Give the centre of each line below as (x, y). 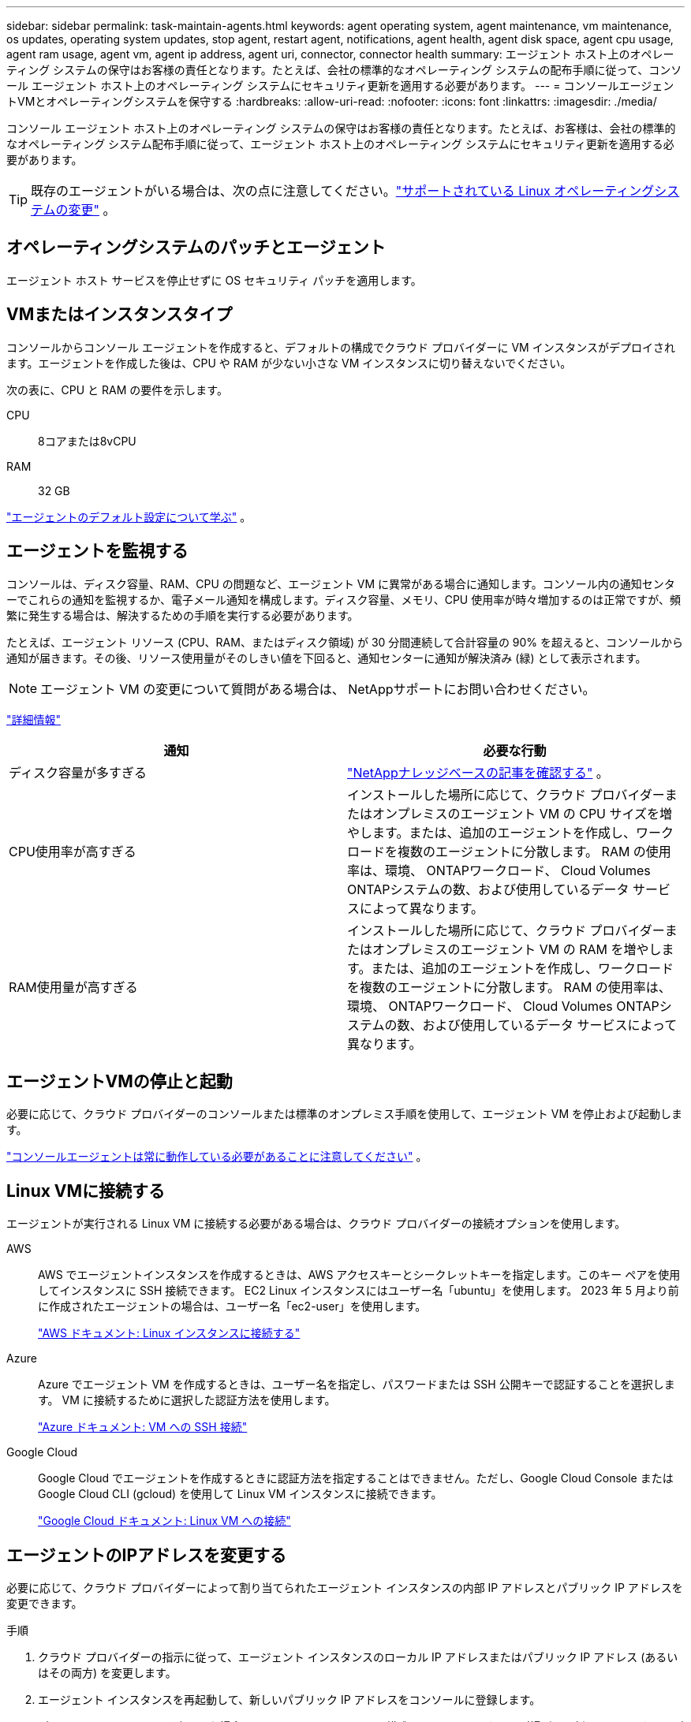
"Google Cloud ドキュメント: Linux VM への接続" (164, 1521)
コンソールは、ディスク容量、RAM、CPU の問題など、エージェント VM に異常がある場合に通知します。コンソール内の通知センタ (341, 583)
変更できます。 (45, 1604)
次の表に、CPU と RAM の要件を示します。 (117, 389)
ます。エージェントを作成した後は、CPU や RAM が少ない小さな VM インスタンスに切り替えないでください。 (289, 363)
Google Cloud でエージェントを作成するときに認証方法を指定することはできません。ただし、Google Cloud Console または (356, 1478)
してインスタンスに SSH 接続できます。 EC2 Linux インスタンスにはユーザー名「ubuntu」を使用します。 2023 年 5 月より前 (359, 1291)
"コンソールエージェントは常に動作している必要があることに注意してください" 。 (217, 1157)
